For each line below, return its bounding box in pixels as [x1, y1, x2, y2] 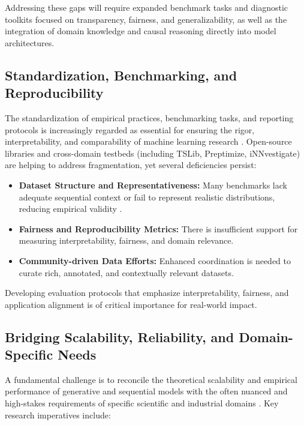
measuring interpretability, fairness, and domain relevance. [19, 234, 234, 247]
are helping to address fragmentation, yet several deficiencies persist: [5, 158, 257, 171]
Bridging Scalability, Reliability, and [5, 327, 234, 346]
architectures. [5, 36, 55, 49]
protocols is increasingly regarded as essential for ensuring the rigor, [5, 123, 255, 136]
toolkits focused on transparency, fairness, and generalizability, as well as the [5, 13, 287, 25]
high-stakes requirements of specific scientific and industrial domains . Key [5, 397, 279, 409]
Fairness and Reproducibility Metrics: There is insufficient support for [19, 222, 298, 235]
